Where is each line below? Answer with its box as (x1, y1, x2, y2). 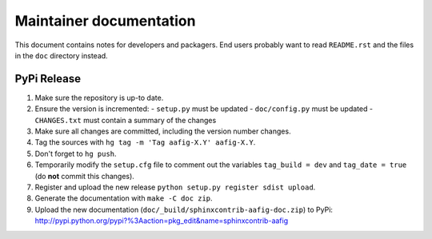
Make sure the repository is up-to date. (34, 93, 164, 102)
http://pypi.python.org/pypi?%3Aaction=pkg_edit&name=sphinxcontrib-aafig (34, 216, 289, 225)
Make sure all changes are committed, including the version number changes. (34, 126, 291, 136)
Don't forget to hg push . (34, 149, 117, 158)
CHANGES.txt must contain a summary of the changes (34, 115, 217, 125)
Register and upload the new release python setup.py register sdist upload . (34, 182, 316, 192)
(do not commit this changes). (34, 171, 135, 181)
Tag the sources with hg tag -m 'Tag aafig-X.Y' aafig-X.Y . (34, 137, 256, 147)
